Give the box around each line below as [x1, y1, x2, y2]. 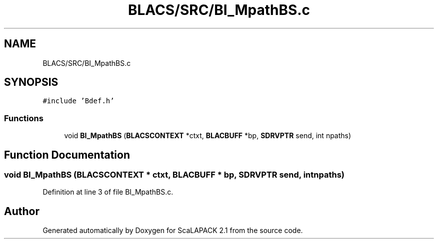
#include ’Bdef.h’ [42, 97, 114, 105]
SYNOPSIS [4, 76, 58, 89]
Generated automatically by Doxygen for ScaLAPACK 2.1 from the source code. [42, 226, 303, 235]
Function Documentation [4, 148, 130, 161]
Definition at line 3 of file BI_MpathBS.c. [42, 188, 173, 197]
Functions [4, 113, 43, 123]
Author [4, 205, 39, 218]
